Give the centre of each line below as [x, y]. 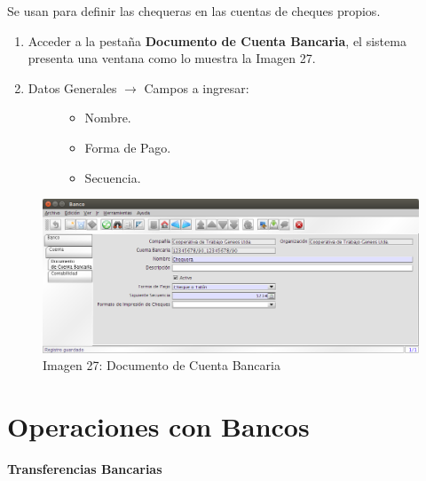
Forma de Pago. [128, 147]
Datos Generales [72, 87]
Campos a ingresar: [197, 87]
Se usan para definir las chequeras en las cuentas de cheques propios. [194, 11]
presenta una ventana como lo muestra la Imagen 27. [172, 58]
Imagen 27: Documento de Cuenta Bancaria [162, 365]
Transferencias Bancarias [85, 468]
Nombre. [108, 118]
